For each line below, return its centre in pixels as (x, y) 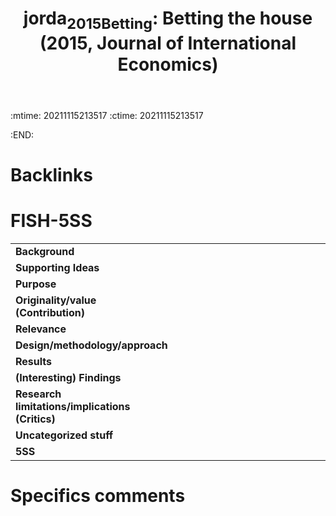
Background (45, 251)
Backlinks (52, 174)
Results (34, 361)
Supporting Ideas (57, 267)
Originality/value (56, 300)
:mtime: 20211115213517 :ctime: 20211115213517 (107, 115)
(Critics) (35, 419)
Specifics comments (98, 496)
